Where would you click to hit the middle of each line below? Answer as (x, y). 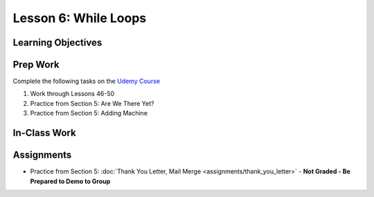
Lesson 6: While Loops (80, 18)
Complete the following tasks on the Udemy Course (87, 81)
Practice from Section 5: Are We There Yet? (92, 103)
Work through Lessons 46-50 (72, 94)
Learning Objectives (57, 43)
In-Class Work (44, 133)
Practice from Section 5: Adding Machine (89, 113)
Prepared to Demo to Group (70, 181)
